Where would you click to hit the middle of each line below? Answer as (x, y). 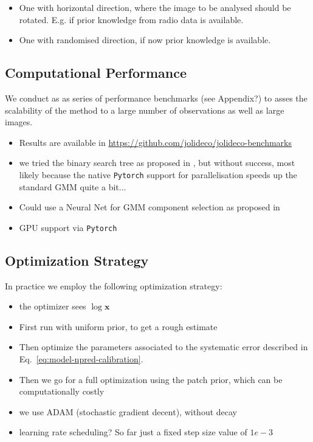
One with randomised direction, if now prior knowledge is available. (145, 40)
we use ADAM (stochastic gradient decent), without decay (128, 411)
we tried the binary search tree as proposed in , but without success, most (157, 163)
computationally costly (62, 391)
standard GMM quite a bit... (73, 186)
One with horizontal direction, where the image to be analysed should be (155, 7)
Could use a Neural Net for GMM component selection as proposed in (150, 207)
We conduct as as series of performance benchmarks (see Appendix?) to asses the (156, 98)
